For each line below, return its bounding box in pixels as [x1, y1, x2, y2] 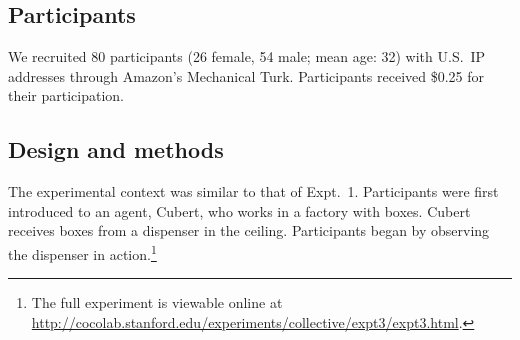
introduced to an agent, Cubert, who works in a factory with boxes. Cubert [8, 200, 471, 221]
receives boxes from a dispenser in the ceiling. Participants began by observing [8, 220, 490, 241]
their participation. [8, 85, 125, 106]
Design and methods [8, 134, 224, 165]
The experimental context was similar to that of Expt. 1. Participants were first [8, 181, 499, 202]
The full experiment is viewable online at [31, 292, 283, 313]
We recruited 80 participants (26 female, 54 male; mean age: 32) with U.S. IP [8, 46, 486, 67]
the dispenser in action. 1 [8, 240, 157, 264]
